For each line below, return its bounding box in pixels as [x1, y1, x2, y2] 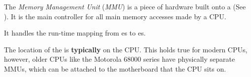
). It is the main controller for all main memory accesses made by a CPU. [4, 11, 226, 21]
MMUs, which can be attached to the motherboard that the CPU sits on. [4, 63, 226, 74]
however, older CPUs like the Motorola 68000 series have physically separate [4, 54, 235, 64]
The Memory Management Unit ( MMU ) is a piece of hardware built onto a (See [4, 1, 246, 11]
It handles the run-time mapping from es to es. [4, 28, 146, 38]
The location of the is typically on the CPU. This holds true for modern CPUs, [4, 44, 248, 54]
